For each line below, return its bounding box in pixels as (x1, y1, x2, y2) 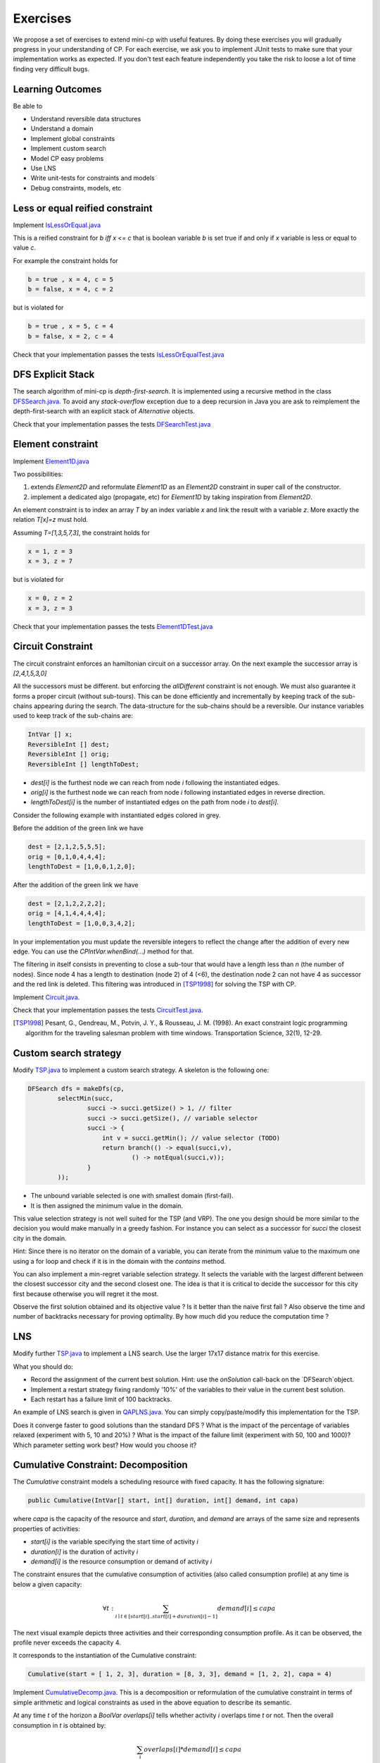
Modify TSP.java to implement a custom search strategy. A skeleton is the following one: (13, 1066, 270, 1074)
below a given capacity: (13, 1580, 82, 1588)
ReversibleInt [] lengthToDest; (27, 760, 140, 768)
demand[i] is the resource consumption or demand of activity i (30, 1557, 213, 1566)
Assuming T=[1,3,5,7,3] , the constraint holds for (13, 528, 151, 537)
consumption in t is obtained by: (13, 1721, 106, 1729)
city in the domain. (13, 1234, 67, 1243)
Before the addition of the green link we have (13, 824, 144, 832)
